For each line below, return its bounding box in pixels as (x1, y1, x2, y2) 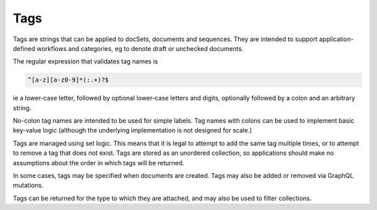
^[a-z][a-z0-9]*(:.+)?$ (27, 76, 110, 84)
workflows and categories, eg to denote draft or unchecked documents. (36, 44, 244, 52)
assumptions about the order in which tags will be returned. (13, 158, 184, 167)
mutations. (13, 181, 44, 190)
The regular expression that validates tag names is (13, 57, 158, 66)
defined (13, 44, 36, 52)
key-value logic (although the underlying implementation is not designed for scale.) (13, 126, 253, 135)
